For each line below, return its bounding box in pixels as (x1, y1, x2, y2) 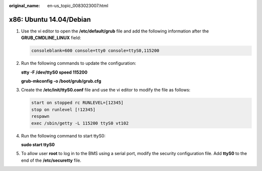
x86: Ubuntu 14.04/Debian (9, 15, 91, 24)
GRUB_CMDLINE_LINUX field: (21, 35, 81, 41)
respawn (31, 114, 49, 119)
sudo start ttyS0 (21, 141, 55, 147)
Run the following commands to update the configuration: (21, 61, 136, 66)
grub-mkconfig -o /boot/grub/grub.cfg (21, 78, 101, 84)
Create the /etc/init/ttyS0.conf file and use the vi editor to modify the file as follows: (21, 87, 191, 93)
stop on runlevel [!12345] (31, 107, 96, 112)
